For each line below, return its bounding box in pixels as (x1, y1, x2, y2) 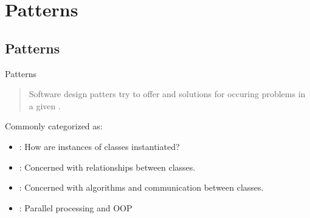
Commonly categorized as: (5, 120, 103, 132)
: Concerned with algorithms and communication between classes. (19, 181, 264, 194)
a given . (29, 99, 61, 112)
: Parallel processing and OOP (19, 201, 133, 214)
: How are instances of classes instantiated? (19, 140, 180, 152)
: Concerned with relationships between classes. (19, 160, 196, 173)
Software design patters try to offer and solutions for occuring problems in (29, 87, 306, 100)
